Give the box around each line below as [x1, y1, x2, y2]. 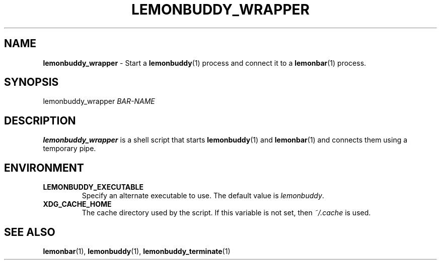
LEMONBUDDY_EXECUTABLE [43, 183, 143, 192]
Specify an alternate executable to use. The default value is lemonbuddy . [82, 191, 324, 200]
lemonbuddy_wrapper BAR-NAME [43, 97, 155, 106]
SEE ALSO [4, 225, 55, 238]
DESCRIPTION [4, 114, 76, 127]
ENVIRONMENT [4, 161, 84, 174]
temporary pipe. [43, 144, 96, 153]
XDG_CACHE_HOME [43, 200, 112, 209]
